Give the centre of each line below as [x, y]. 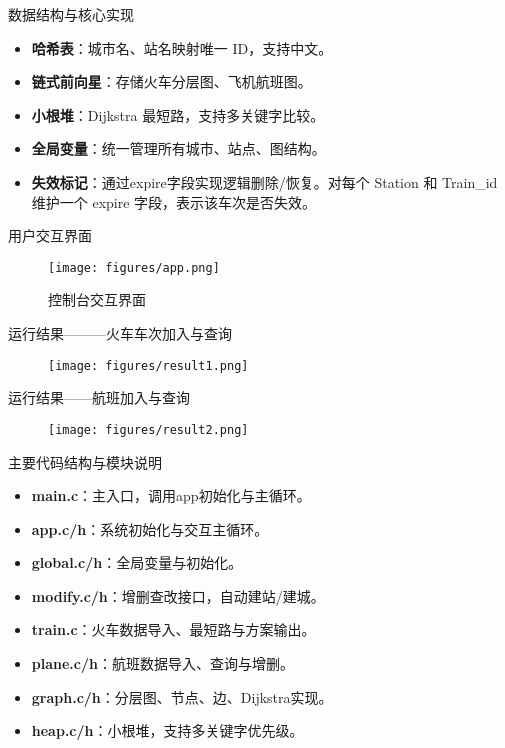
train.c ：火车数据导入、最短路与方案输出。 [173, 629]
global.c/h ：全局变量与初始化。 [137, 562]
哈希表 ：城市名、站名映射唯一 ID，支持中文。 [182, 47]
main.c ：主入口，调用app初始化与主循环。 [171, 495]
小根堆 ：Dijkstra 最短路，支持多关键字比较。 [178, 114]
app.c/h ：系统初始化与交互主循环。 [150, 528]
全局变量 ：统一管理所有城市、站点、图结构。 [178, 148]
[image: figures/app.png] [134, 267]
